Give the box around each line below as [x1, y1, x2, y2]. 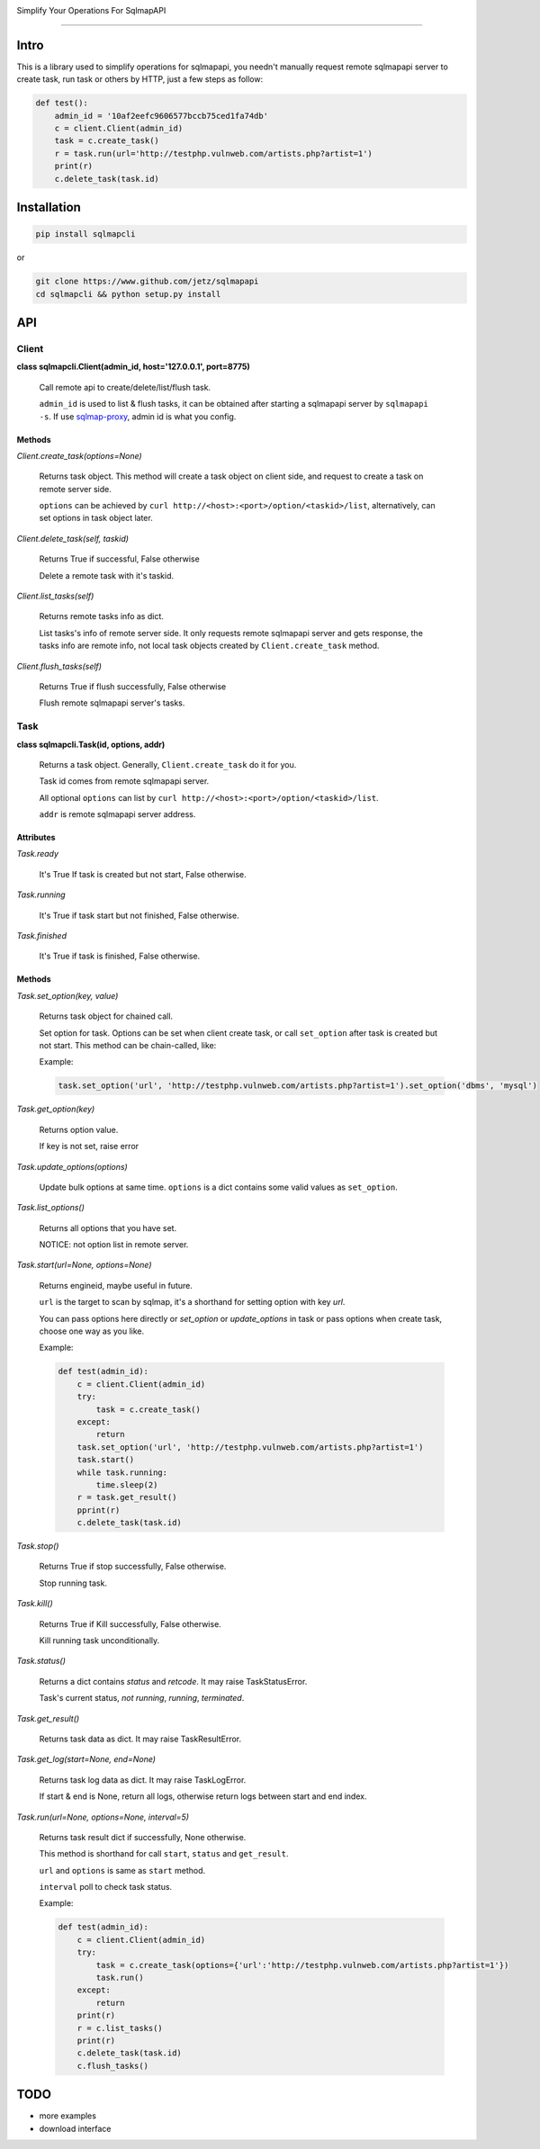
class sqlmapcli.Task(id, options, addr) [16, 739, 166, 750]
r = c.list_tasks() [76, 2023, 164, 2033]
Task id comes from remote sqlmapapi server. [39, 776, 210, 787]
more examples [39, 2110, 96, 2121]
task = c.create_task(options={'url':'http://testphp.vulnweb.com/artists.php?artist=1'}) [95, 1960, 509, 1970]
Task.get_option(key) [16, 1103, 95, 1115]
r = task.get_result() [76, 1492, 177, 1503]
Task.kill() [16, 1598, 53, 1609]
